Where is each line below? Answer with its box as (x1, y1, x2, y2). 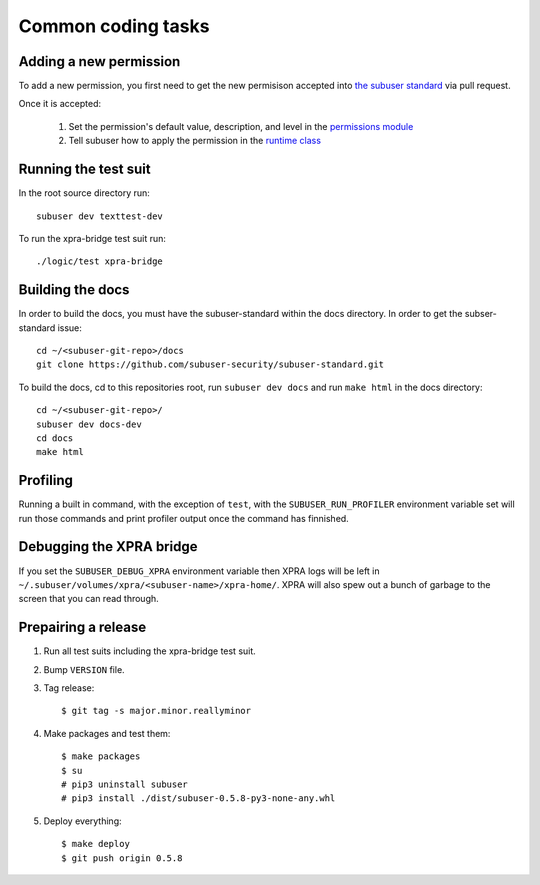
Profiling (18, 472, 74, 489)
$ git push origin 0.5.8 (61, 852, 183, 864)
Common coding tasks (18, 15, 210, 37)
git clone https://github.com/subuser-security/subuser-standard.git (36, 359, 385, 370)
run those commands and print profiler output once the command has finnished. (18, 512, 349, 524)
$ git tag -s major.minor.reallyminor (61, 705, 252, 717)
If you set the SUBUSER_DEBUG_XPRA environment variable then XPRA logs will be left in (18, 565, 380, 577)
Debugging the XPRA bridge (18, 538, 198, 555)
